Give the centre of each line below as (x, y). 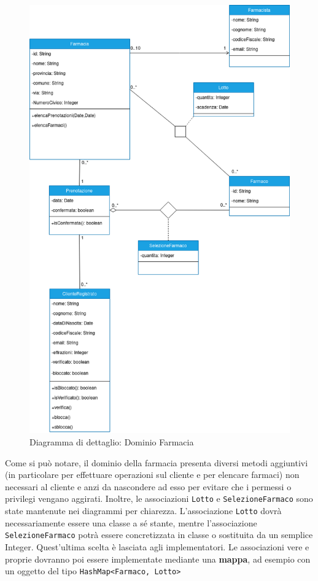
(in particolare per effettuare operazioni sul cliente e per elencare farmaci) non (152, 475)
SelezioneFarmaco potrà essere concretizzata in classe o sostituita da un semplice (159, 535)
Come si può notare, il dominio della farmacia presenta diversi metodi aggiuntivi (157, 462)
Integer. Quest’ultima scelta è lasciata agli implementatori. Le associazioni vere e (157, 547)
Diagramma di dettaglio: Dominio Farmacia (112, 442)
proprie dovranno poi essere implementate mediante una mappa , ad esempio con (158, 559)
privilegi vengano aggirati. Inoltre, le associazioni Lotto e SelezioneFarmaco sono (159, 498)
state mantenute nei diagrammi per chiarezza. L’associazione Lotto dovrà (143, 511)
